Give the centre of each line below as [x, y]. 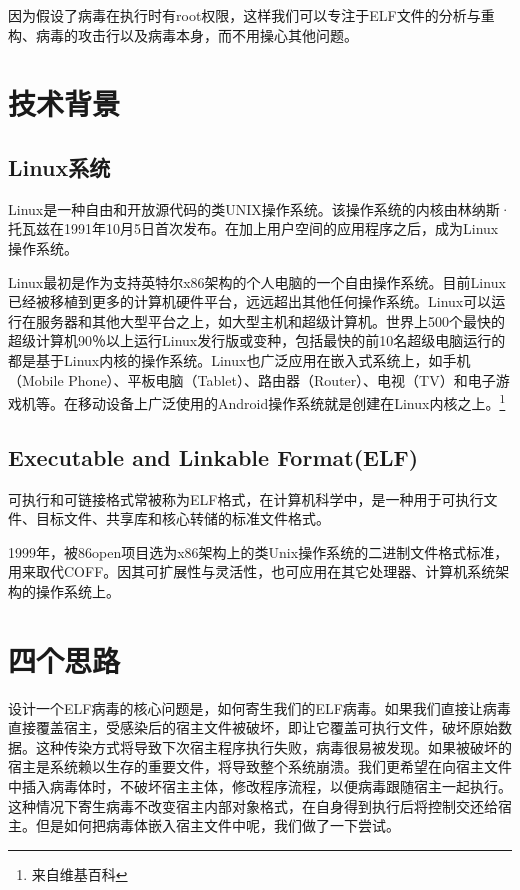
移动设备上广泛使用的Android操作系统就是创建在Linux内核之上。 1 [291, 401]
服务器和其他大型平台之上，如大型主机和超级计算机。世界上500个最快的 [270, 320]
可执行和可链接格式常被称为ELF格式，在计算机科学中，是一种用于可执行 [246, 498]
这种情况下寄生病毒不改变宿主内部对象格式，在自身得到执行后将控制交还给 [253, 805]
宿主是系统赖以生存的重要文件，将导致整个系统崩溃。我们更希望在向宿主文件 [260, 766]
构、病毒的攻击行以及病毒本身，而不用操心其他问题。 [183, 34]
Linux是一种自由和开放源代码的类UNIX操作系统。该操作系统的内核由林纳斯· [259, 208]
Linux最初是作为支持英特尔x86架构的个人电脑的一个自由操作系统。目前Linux [257, 281]
